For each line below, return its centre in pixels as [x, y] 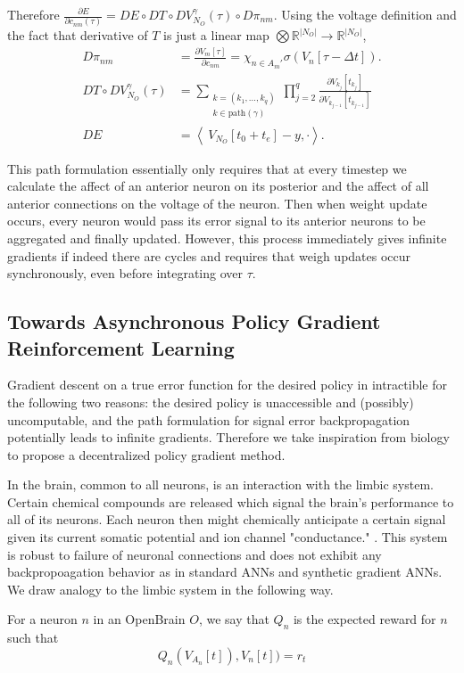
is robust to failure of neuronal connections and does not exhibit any [195, 554]
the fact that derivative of [78, 35]
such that [33, 638]
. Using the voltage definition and [365, 14]
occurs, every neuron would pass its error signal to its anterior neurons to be [216, 221]
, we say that [234, 619]
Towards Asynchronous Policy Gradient [194, 321]
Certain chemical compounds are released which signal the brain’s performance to [231, 501]
